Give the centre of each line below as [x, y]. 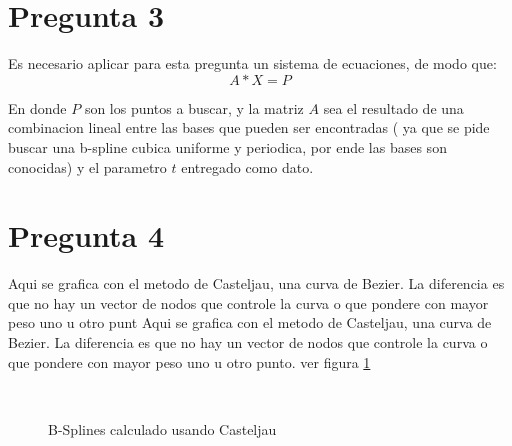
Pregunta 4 [86, 235]
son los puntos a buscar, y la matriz [194, 107]
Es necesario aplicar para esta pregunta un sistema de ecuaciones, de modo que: [252, 63]
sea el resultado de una [393, 107]
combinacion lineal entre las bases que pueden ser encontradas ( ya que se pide [249, 127]
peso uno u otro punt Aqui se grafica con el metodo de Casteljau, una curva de [250, 322]
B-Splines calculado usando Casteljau [162, 428]
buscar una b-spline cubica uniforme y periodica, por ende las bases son [227, 146]
